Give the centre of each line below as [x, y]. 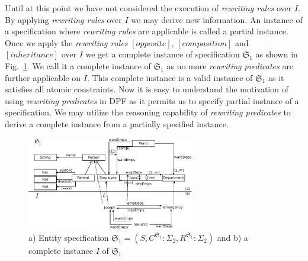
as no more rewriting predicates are [230, 65]
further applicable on [43, 77]
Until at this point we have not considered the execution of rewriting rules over [148, 8]
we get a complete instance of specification [163, 54]
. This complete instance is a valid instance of [170, 77]
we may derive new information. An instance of [217, 19]
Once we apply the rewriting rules [66, 42]
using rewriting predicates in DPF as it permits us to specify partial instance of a [152, 100]
